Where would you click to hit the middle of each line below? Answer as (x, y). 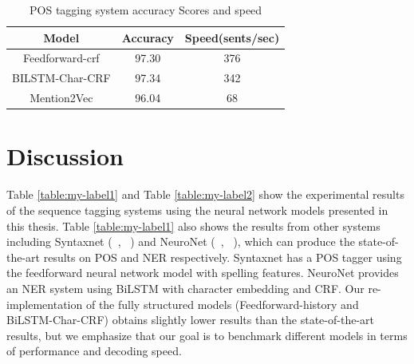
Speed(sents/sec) (232, 37)
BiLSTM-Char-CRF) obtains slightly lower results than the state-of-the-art (190, 320)
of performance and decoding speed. (94, 351)
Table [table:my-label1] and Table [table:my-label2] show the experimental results (205, 194)
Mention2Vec (61, 98)
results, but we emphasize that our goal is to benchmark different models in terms (207, 335)
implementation (45, 304)
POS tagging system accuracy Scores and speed (146, 10)
